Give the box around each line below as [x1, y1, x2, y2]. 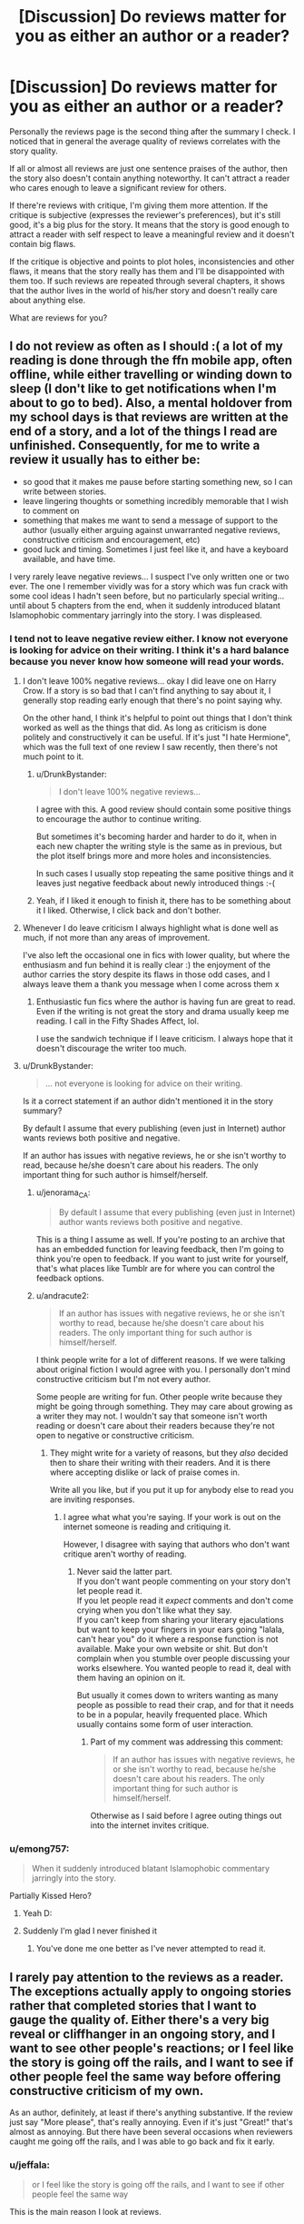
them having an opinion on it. [76, 1672, 186, 1683]
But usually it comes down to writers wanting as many [76, 1689, 279, 1700]
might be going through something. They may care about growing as [35, 1400, 293, 1411]
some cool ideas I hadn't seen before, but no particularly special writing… [9, 590, 285, 601]
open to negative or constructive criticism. [35, 1429, 195, 1440]
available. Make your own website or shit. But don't [76, 1643, 268, 1654]
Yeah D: [22, 1908, 53, 1919]
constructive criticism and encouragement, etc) [22, 534, 201, 545]
